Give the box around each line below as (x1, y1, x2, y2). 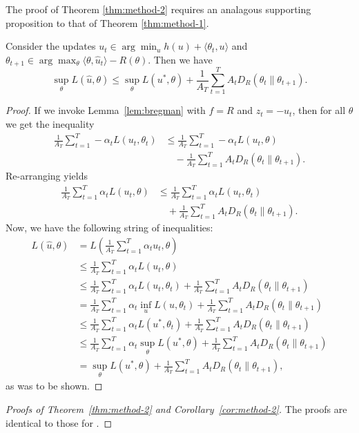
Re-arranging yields (6, 169, 88, 183)
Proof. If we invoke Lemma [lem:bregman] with (6, 103, 206, 117)
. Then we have (148, 52, 213, 66)
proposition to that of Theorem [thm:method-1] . (6, 15, 209, 30)
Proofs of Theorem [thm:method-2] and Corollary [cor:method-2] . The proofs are (6, 401, 347, 416)
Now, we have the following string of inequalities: (6, 220, 213, 235)
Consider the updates (6, 39, 96, 53)
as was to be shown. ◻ (6, 378, 103, 393)
